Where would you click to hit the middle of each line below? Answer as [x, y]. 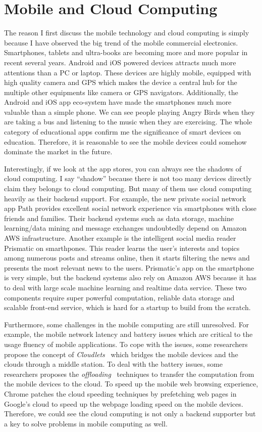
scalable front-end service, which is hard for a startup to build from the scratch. [127, 307]
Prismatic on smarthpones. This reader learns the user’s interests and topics [122, 248]
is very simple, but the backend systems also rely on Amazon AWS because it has [130, 277]
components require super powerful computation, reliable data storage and [119, 297]
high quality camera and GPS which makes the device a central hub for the [121, 82]
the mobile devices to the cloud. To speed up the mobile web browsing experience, [131, 384]
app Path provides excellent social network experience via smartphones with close [130, 208]
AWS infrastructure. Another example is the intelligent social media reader [120, 238]
